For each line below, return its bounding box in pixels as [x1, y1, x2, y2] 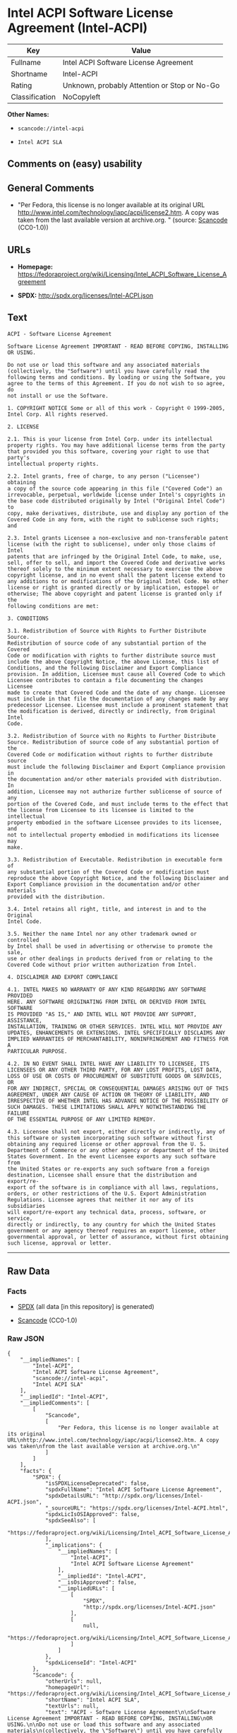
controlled [7, 936, 39, 944]
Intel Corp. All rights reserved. [7, 411, 109, 418]
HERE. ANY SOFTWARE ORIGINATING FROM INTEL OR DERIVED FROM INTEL [7, 998, 207, 1005]
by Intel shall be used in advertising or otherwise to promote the [7, 942, 213, 950]
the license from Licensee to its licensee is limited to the [7, 806, 194, 813]
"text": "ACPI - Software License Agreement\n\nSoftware [44, 1708, 217, 1715]
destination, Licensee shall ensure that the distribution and [7, 1171, 197, 1178]
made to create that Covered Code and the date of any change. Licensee [7, 689, 226, 696]
